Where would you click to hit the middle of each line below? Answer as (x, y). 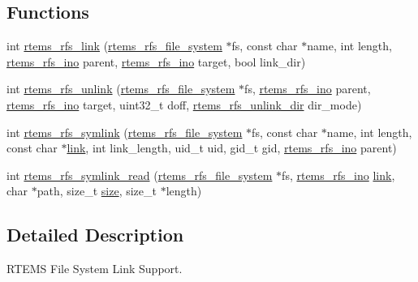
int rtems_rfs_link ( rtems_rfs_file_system (114, 46)
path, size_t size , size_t (97, 191)
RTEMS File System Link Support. (95, 269)
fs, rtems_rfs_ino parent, (308, 89)
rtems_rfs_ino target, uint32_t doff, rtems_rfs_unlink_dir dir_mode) (184, 104)
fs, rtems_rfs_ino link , (338, 175)
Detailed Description (95, 235)
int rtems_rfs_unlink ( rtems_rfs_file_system (121, 89)
